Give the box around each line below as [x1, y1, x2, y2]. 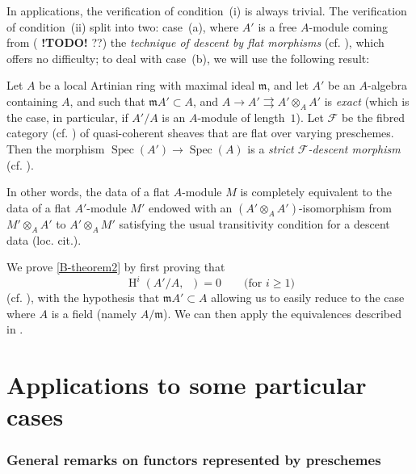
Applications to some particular [6, 368, 367, 401]
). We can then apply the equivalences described [163, 304, 401, 321]
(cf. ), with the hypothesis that [6, 289, 160, 306]
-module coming [309, 18, 389, 35]
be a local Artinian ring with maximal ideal [39, 77, 255, 94]
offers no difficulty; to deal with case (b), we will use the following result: [6, 49, 370, 66]
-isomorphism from [298, 199, 392, 216]
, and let [267, 77, 309, 94]
